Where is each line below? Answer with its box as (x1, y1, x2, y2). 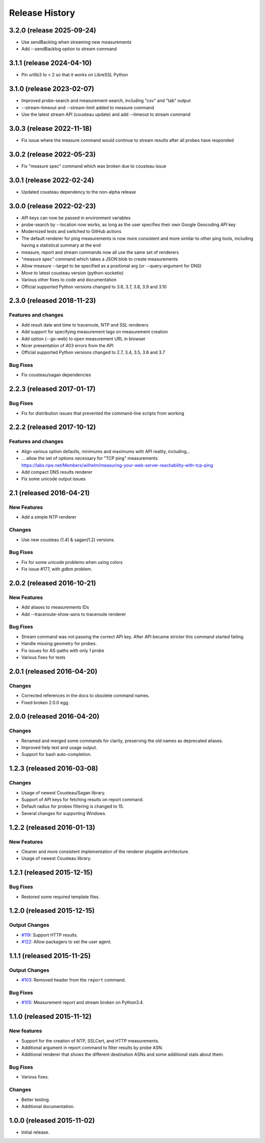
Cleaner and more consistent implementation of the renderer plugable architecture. (21, 849, 189, 854)
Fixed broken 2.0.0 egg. (21, 699, 70, 705)
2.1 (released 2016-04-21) (9, 489, 90, 497)
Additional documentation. (21, 1103, 75, 1109)
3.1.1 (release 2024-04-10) (9, 59, 92, 67)
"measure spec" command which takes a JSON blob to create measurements (21, 256, 178, 262)
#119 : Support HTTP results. (21, 932, 78, 938)
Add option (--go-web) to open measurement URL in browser (21, 335, 146, 342)
